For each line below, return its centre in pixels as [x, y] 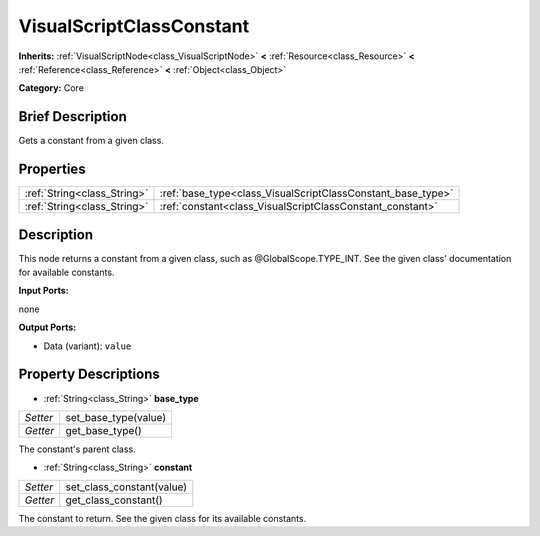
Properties [52, 169]
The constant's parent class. [77, 449]
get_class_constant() [114, 500]
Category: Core [51, 88]
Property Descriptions [89, 374]
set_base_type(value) [116, 417]
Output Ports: [47, 327]
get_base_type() [103, 430]
